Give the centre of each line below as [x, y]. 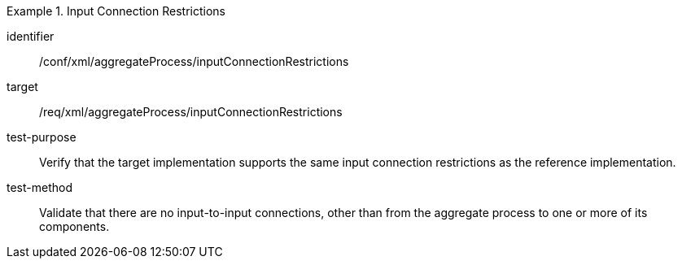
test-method [39, 187]
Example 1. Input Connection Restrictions [116, 11]
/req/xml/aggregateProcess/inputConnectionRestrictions [191, 112]
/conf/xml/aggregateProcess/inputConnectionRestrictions [194, 61]
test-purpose [42, 137]
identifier [31, 36]
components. [74, 226]
